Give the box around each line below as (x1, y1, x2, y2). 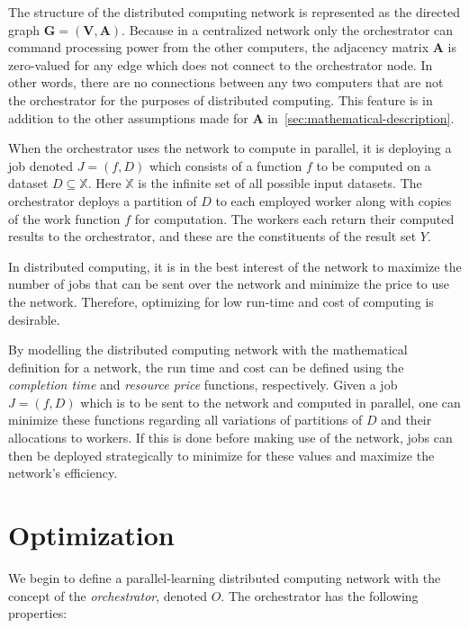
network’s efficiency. (8, 463, 118, 482)
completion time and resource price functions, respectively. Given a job (8, 375, 398, 394)
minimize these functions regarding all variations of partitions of (8, 410, 363, 429)
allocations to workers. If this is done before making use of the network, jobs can (8, 428, 453, 447)
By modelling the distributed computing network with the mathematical (8, 340, 408, 359)
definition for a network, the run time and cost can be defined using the (8, 357, 404, 376)
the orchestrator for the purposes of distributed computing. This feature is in (8, 90, 433, 109)
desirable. (8, 310, 60, 328)
